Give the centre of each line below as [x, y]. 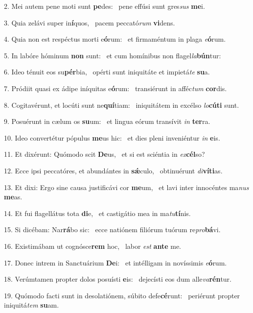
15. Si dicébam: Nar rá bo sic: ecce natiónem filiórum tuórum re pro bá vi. [112, 229]
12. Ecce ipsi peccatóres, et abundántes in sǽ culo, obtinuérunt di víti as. [113, 170]
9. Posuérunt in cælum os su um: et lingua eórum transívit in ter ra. [107, 121]
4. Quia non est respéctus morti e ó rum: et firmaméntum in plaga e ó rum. [115, 39]
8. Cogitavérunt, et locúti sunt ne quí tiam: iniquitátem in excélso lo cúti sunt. [122, 105]
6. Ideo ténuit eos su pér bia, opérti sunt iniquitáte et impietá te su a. [107, 72]
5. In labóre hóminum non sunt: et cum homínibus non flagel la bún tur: [113, 55]
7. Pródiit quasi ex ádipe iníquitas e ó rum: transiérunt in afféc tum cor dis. [115, 88]
